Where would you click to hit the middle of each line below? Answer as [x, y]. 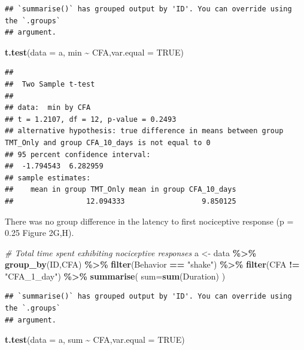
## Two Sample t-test [50, 84]
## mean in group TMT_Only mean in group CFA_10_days [121, 190]
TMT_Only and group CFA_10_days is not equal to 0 [108, 142]
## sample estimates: [48, 178]
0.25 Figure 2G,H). [39, 233]
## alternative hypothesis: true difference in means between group [144, 131]
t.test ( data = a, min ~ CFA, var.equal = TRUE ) [95, 52]
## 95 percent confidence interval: [78, 154]
